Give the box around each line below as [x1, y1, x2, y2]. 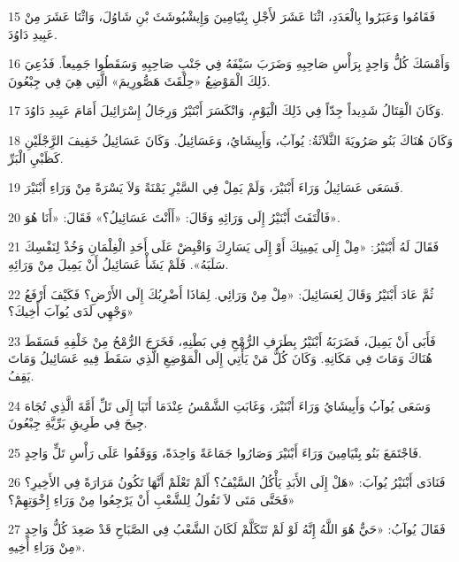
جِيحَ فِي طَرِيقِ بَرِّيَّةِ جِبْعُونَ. [8, 413, 148, 432]
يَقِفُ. [8, 366, 34, 384]
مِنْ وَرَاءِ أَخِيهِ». [8, 537, 86, 556]
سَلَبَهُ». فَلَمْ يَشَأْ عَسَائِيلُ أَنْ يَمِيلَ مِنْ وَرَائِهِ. [8, 254, 229, 273]
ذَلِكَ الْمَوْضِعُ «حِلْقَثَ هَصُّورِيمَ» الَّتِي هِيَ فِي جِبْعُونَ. [8, 71, 271, 89]
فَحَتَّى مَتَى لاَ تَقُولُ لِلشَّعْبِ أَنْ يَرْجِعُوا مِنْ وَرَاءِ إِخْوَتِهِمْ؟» [8, 489, 295, 508]
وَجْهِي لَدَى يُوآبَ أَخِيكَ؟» [8, 302, 134, 320]
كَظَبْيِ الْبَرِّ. [8, 148, 64, 166]
